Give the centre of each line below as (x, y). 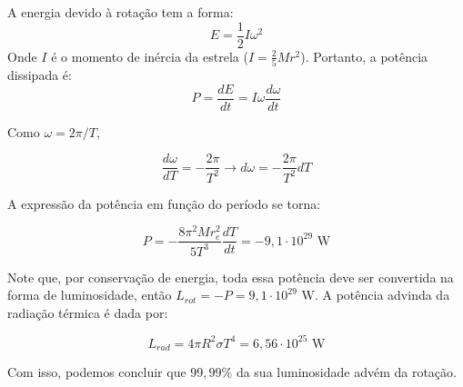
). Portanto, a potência (364, 56)
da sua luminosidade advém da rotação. (346, 372)
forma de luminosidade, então (90, 295)
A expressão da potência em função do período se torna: (164, 203)
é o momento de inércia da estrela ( (150, 56)
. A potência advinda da (382, 295)
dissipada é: (40, 74)
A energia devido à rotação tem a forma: (121, 12)
